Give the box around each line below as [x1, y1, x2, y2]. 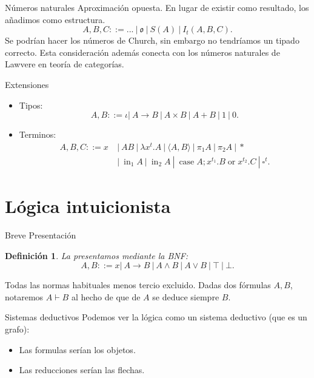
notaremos [5, 290, 44, 303]
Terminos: [19, 128, 56, 141]
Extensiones [5, 78, 49, 90]
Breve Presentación [5, 229, 76, 241]
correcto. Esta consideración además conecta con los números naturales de [5, 46, 280, 58]
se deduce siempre [152, 290, 219, 303]
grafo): [5, 322, 30, 335]
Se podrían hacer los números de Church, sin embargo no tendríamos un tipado [5, 34, 299, 47]
